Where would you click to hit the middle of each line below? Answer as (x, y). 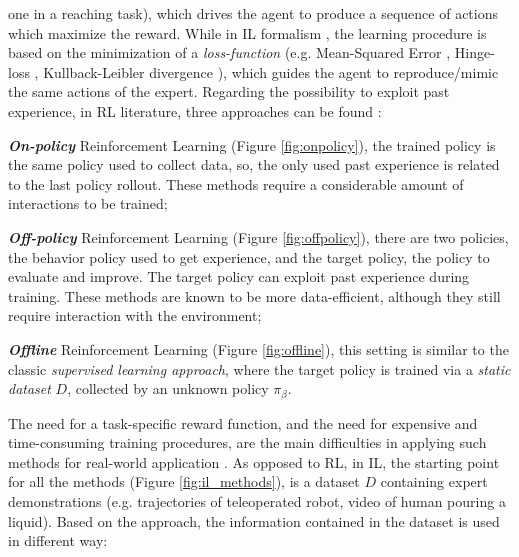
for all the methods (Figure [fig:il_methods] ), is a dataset (184, 481)
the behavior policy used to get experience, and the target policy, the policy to (249, 256)
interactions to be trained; (88, 203)
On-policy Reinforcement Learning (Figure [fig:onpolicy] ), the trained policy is (252, 144)
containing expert (434, 481)
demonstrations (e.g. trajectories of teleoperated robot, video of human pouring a (257, 500)
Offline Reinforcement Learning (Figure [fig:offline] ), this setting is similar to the (258, 348)
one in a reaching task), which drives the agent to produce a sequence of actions (253, 13)
